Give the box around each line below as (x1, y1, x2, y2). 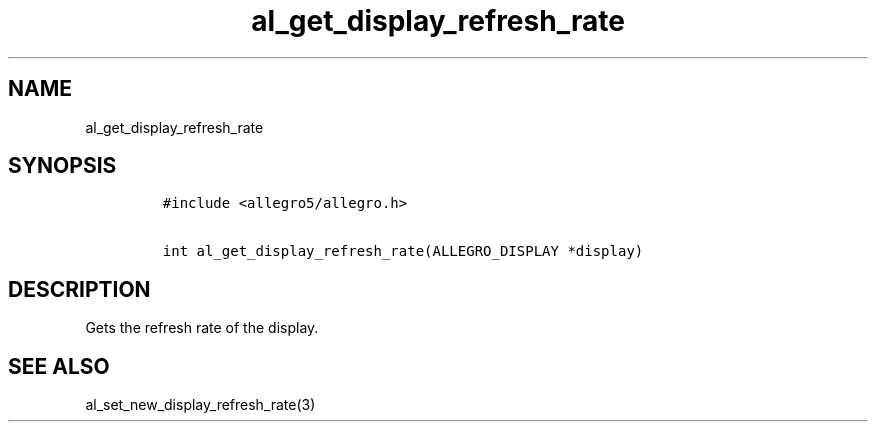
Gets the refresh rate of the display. (85, 319, 319, 337)
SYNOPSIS (8, 153, 117, 179)
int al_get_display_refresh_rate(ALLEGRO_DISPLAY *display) (162, 243, 644, 260)
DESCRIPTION (8, 276, 151, 302)
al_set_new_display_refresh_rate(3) (85, 396, 316, 414)
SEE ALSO (8, 353, 110, 379)
